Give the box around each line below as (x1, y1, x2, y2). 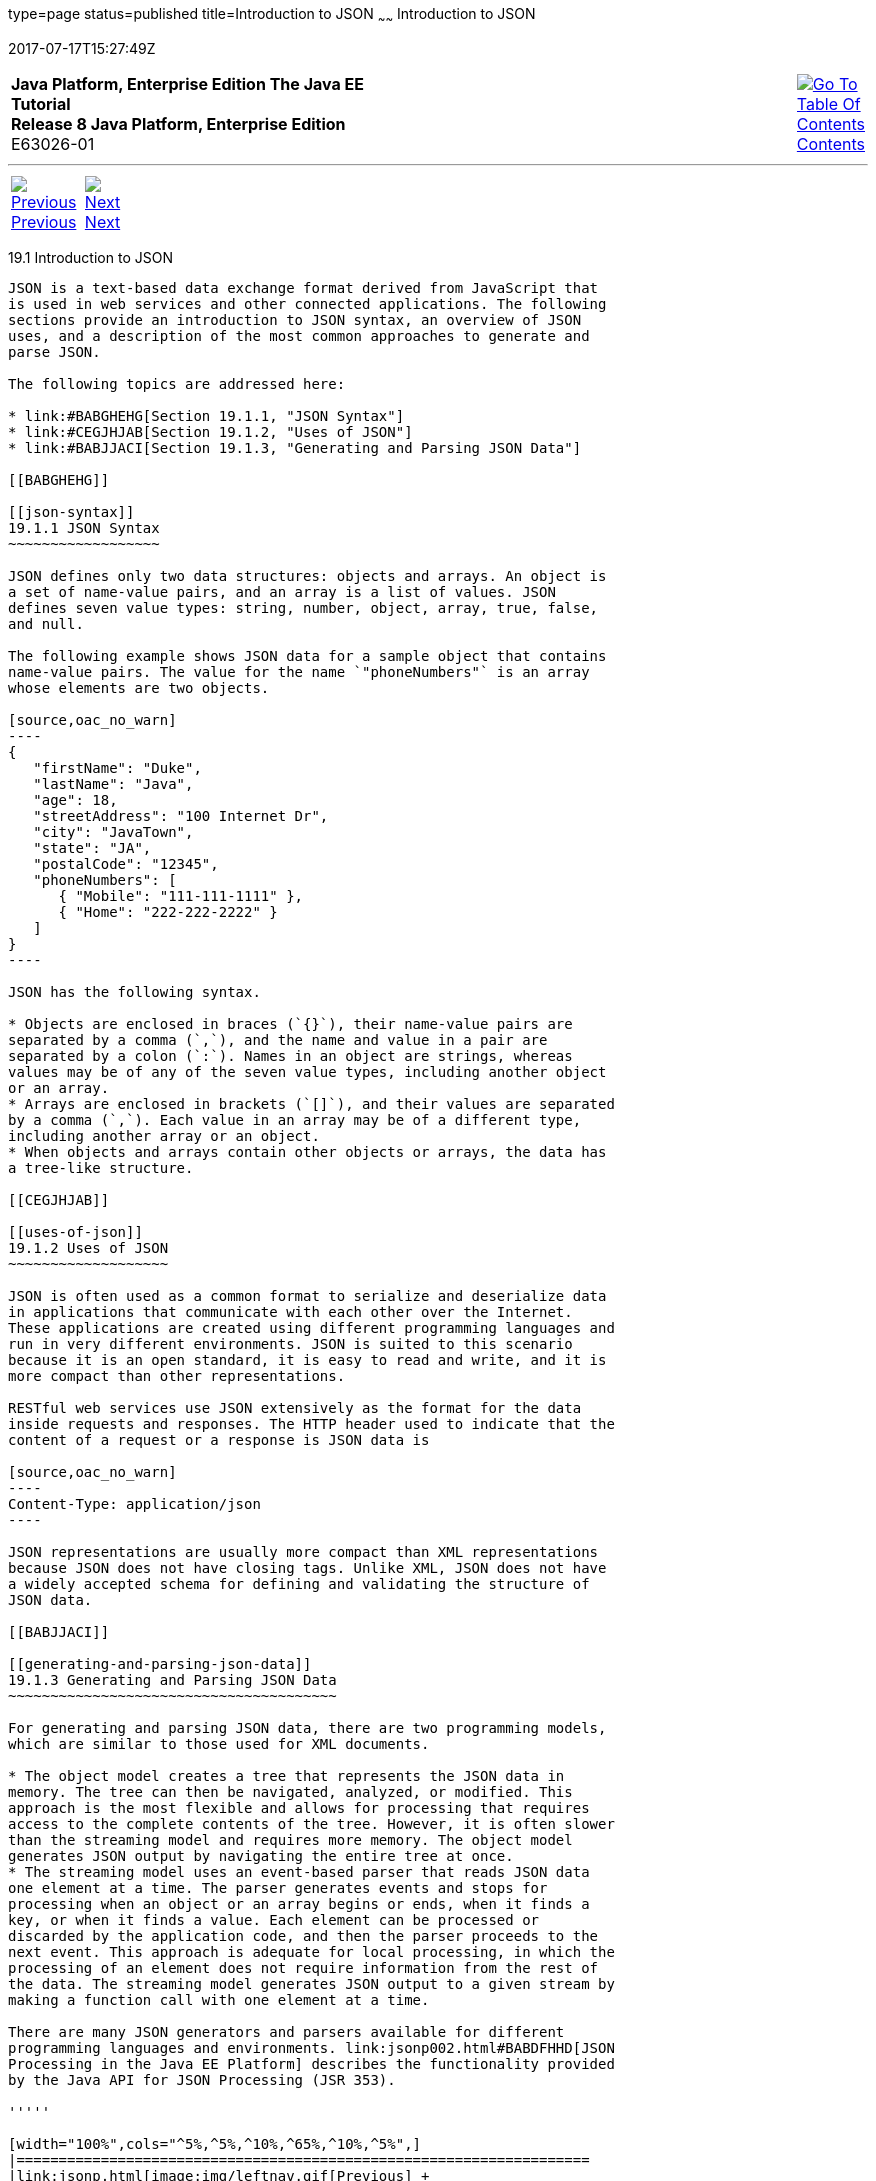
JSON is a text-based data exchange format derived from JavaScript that (8, 279, 599, 296)
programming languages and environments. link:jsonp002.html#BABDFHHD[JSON (8, 2039, 615, 2056)
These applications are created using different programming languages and (8, 1319, 615, 1336)
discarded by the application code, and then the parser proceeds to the (8, 1927, 599, 1944)
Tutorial (11, 93, 71, 114)
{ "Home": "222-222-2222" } (58, 903, 278, 920)
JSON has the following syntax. (8, 983, 261, 1000)
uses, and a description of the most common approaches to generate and (8, 327, 590, 344)
